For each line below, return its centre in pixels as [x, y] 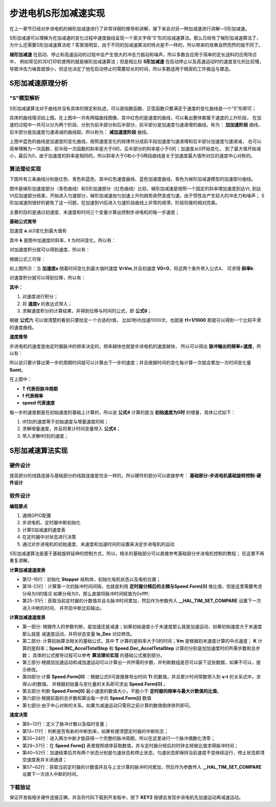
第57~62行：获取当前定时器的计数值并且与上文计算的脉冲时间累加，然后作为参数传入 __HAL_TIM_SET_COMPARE [142, 767]
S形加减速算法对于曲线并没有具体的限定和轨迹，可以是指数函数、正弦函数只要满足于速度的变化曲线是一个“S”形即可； [133, 108]
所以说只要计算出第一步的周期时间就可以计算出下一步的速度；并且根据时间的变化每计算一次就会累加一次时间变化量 [130, 363]
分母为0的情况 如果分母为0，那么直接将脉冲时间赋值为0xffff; [86, 594]
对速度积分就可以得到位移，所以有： [48, 278]
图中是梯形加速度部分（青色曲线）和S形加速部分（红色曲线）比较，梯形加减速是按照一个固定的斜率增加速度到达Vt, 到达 [135, 188]
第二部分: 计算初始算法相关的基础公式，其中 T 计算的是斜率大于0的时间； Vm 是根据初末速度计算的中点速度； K [140, 641]
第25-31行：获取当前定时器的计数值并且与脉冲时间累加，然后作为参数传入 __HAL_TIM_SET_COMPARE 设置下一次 [142, 601]
